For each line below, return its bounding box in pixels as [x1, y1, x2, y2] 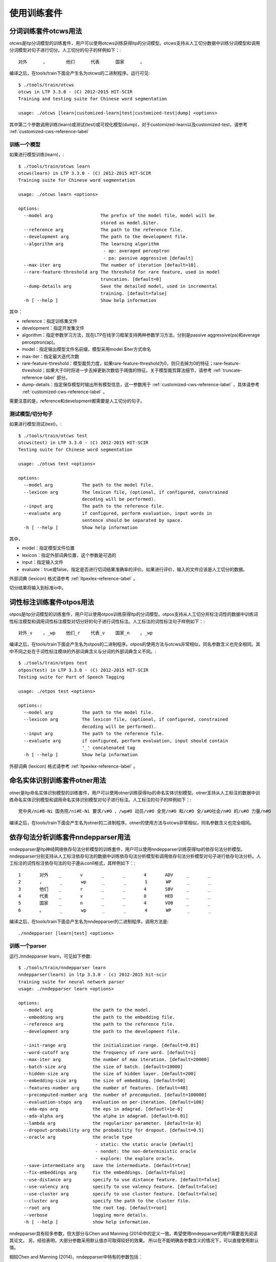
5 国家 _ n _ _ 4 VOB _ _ [18, 900, 211, 906]
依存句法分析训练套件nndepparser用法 [9, 833, 131, 842]
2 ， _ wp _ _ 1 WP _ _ [18, 879, 212, 885]
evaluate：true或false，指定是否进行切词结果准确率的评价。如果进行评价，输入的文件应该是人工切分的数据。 [22, 566, 248, 572]
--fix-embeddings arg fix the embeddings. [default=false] [23, 1170, 186, 1176]
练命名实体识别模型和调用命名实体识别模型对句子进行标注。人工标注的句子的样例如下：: [9, 797, 192, 803]
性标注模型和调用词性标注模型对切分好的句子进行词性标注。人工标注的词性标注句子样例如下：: [9, 618, 205, 624]
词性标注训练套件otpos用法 [9, 598, 94, 607]
